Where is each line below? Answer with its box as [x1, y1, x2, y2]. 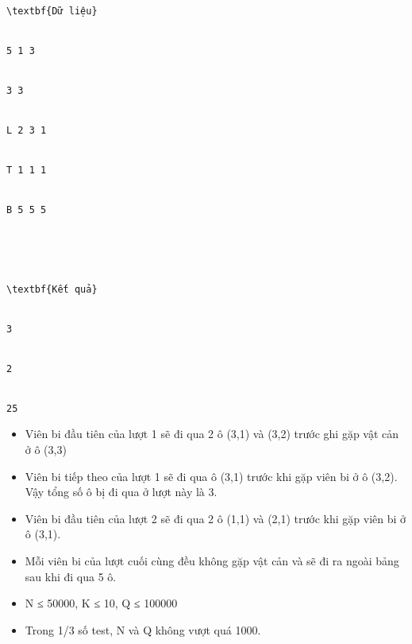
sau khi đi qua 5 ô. [25, 568, 117, 584]
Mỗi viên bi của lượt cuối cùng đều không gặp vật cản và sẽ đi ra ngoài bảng [25, 552, 399, 568]
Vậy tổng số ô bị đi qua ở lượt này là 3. [25, 483, 218, 500]
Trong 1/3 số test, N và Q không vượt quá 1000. [25, 621, 261, 638]
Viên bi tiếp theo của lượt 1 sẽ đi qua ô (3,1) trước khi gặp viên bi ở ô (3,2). [25, 467, 398, 484]
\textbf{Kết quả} [6, 283, 98, 295]
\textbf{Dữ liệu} [6, 6, 98, 17]
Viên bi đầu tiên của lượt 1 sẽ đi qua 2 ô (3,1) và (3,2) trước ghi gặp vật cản [25, 425, 399, 442]
